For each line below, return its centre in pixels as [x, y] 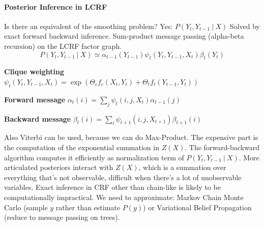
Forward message [35, 99]
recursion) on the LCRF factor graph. [63, 46]
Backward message [38, 118]
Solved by [245, 26]
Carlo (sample [26, 207]
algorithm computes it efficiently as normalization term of [94, 157]
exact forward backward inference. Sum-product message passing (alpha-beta [124, 36]
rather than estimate [88, 207]
